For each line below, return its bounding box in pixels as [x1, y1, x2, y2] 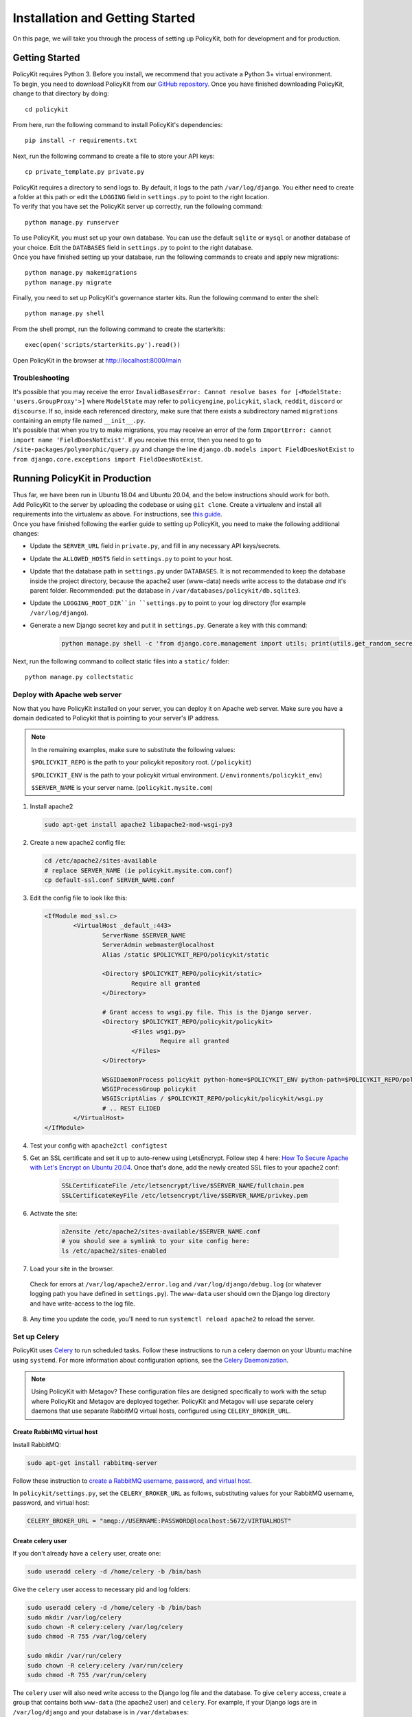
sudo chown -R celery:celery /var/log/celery [27, 1623, 183, 1631]
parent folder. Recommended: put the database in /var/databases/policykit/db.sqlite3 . [30, 586, 301, 594]
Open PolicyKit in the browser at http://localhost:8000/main [12, 356, 181, 364]
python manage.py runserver [25, 218, 119, 226]
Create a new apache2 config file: [30, 839, 126, 847]
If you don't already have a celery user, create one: [12, 1549, 161, 1558]
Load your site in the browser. [30, 1264, 115, 1273]
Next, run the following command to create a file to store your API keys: [12, 152, 215, 160]
